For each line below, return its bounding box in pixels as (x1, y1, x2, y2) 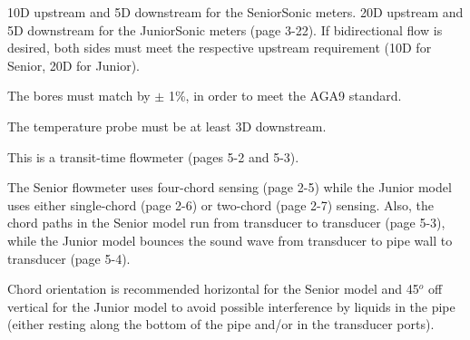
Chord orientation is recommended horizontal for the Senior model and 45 (7, 279, 419, 298)
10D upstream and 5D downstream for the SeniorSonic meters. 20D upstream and (7, 3, 464, 21)
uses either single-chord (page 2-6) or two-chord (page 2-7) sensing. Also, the (7, 195, 434, 214)
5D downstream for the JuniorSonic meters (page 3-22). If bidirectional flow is (7, 20, 443, 39)
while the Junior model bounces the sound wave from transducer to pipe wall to (7, 230, 453, 249)
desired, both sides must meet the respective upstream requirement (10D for (7, 38, 432, 57)
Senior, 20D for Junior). (7, 55, 140, 74)
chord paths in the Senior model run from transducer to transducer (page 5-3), (7, 213, 446, 232)
